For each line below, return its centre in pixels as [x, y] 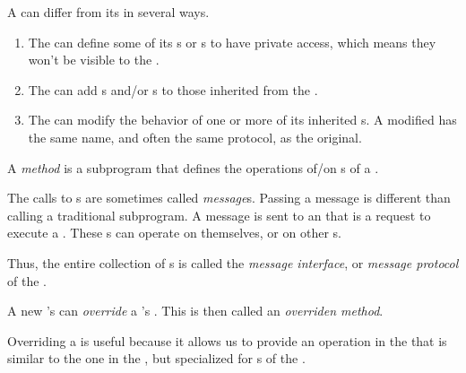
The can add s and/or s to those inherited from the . [173, 89]
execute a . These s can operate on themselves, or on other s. [174, 233]
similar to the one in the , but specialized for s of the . [156, 358]
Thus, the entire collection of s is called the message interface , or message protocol [233, 262]
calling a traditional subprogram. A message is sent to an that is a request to [219, 215]
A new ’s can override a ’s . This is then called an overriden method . [195, 311]
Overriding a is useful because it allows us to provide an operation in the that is [227, 340]
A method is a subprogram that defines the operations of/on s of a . [193, 167]
